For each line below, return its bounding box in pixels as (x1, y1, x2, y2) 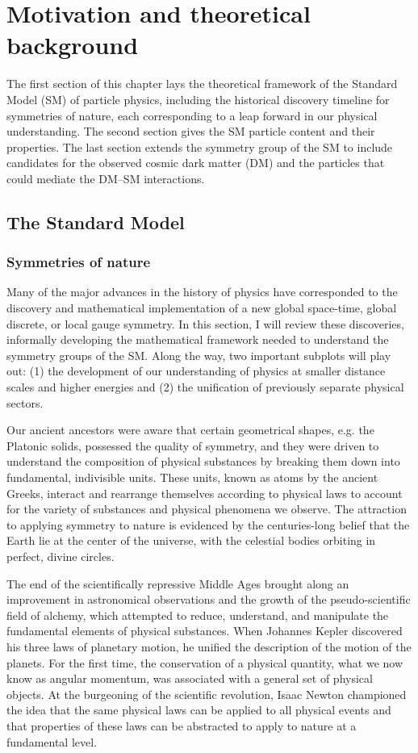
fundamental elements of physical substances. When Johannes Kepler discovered (6, 622, 403, 639)
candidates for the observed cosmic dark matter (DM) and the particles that (6, 154, 385, 171)
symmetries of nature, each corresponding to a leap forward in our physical (6, 107, 378, 123)
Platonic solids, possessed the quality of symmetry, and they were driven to (6, 437, 379, 454)
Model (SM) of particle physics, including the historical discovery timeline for (6, 90, 390, 107)
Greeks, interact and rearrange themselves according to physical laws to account (6, 484, 403, 501)
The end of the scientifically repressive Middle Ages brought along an (6, 575, 349, 592)
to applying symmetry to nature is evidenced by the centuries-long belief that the (6, 516, 410, 533)
